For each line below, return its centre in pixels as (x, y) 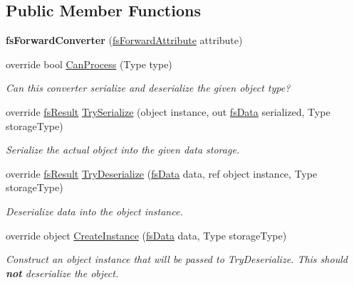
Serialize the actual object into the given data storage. (123, 150)
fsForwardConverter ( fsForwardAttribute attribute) (124, 40)
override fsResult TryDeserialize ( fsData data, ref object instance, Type (162, 173)
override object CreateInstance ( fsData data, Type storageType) (146, 235)
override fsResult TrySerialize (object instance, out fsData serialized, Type (168, 111)
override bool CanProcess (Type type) (89, 64)
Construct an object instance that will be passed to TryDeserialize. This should (177, 259)
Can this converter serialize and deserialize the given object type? (148, 88)
